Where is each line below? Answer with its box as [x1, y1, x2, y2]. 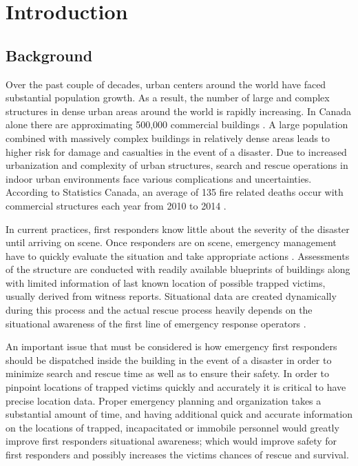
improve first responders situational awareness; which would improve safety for [6, 434, 337, 448]
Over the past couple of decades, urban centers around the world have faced [6, 77, 326, 91]
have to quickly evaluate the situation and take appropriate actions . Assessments [6, 248, 350, 263]
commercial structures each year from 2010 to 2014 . [6, 198, 227, 212]
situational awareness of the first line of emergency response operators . [6, 316, 306, 330]
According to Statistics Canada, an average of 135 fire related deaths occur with [6, 185, 344, 199]
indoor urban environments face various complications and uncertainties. [6, 171, 312, 185]
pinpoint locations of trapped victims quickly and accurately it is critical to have [6, 380, 346, 394]
